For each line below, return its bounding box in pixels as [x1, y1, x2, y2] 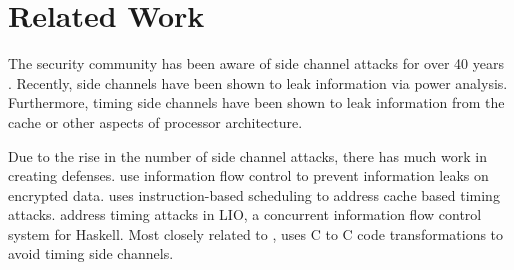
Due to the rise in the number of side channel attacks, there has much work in [8, 145, 487, 166]
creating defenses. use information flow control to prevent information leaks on [8, 165, 489, 186]
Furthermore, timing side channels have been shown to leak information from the [8, 92, 505, 113]
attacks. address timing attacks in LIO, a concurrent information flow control [8, 204, 482, 225]
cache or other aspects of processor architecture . [8, 111, 303, 132]
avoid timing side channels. [8, 243, 174, 264]
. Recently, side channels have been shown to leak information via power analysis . [8, 72, 508, 93]
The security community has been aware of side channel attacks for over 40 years [8, 53, 504, 74]
